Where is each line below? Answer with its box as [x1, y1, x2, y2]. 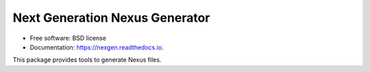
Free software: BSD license [29, 34, 106, 42]
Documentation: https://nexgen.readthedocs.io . [29, 43, 164, 51]
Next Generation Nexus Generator [12, 10, 210, 25]
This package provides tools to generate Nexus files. [12, 56, 162, 64]
